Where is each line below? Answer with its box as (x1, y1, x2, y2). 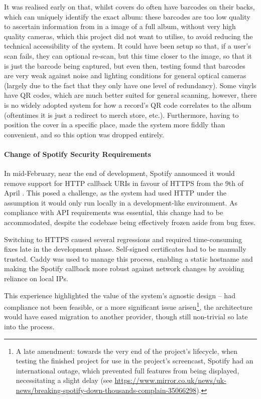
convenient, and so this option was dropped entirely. (4, 129, 164, 139)
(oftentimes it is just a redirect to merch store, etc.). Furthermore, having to (4, 109, 239, 120)
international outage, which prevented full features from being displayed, (16, 365, 239, 375)
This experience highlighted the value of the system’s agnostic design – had (4, 290, 235, 300)
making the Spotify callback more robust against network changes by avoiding (4, 263, 244, 274)
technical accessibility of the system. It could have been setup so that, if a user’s (4, 41, 251, 51)
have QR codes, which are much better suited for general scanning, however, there (4, 90, 257, 100)
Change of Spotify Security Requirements (4, 148, 151, 159)
